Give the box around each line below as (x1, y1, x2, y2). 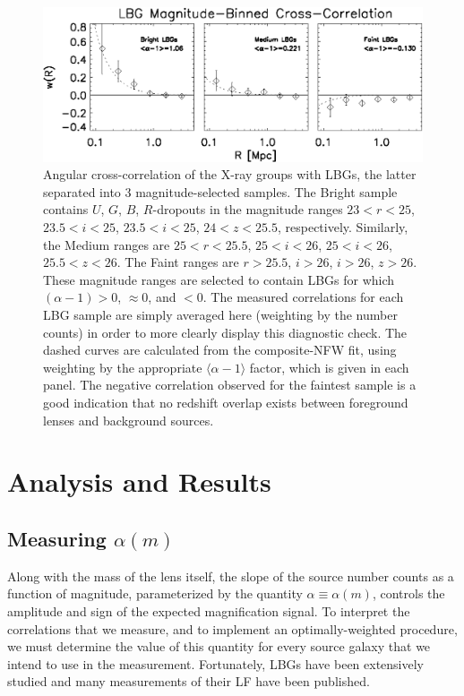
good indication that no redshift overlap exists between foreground (43, 392, 408, 411)
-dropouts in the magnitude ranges (152, 200, 343, 219)
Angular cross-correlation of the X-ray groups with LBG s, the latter (43, 165, 417, 184)
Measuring (7, 524, 107, 552)
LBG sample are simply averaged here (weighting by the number (43, 305, 398, 323)
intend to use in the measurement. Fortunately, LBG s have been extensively (7, 654, 425, 673)
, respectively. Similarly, (277, 218, 408, 236)
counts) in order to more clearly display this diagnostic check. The (43, 322, 408, 341)
